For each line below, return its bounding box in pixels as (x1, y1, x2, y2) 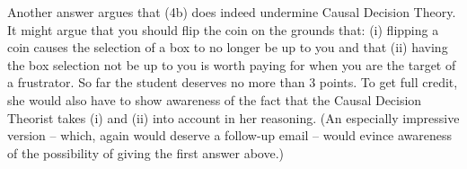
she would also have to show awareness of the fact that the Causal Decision (7, 90, 422, 109)
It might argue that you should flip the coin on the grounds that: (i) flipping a (7, 20, 439, 39)
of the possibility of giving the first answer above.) (7, 143, 285, 162)
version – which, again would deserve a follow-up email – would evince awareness (7, 126, 453, 145)
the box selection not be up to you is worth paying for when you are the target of (7, 55, 456, 74)
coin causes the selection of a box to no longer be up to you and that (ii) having (7, 38, 448, 57)
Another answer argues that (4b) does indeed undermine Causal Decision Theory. (7, 3, 456, 21)
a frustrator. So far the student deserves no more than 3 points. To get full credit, (7, 73, 458, 92)
